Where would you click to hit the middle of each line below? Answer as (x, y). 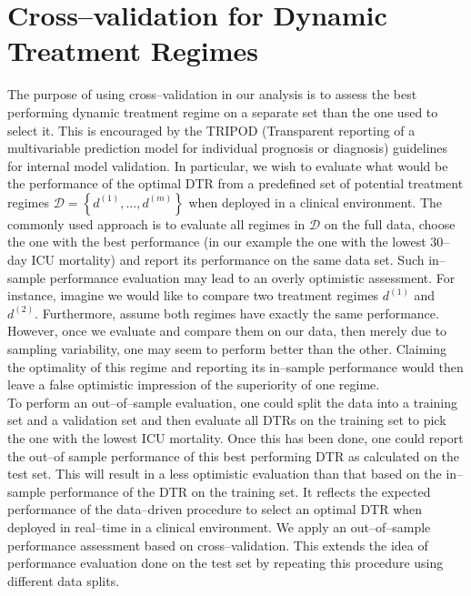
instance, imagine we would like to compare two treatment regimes (193, 295)
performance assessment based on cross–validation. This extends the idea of (218, 545)
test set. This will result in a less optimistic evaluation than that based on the (225, 474)
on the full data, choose (390, 223)
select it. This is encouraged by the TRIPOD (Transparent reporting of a (211, 130)
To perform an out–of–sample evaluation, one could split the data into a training (232, 402)
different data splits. (64, 580)
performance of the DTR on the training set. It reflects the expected (240, 491)
